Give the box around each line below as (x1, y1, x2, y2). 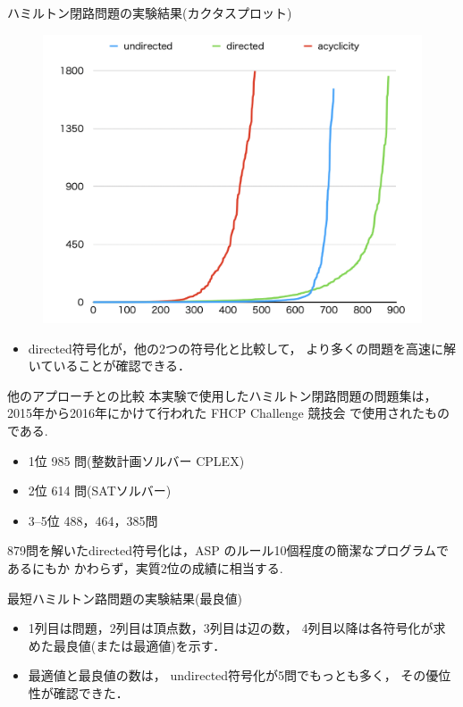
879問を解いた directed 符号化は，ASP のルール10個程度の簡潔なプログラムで (7, 541, 450, 560)
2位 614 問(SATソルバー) (28, 481, 172, 500)
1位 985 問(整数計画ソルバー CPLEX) (28, 451, 245, 470)
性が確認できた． (28, 683, 129, 702)
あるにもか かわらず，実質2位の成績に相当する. (7, 558, 283, 577)
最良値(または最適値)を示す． (53, 636, 226, 654)
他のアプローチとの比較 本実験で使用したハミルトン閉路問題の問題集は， (7, 386, 437, 404)
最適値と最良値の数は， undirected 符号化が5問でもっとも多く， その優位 (28, 666, 451, 685)
